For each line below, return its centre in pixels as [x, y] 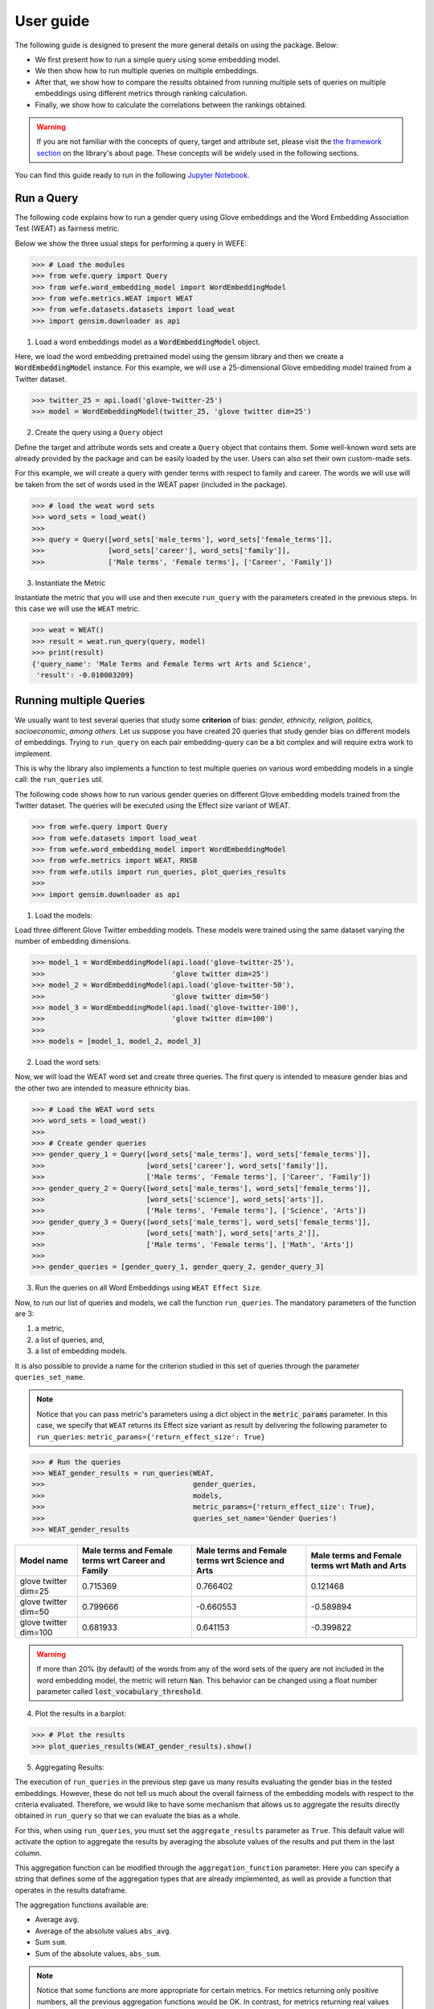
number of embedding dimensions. [73, 941]
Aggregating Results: [70, 1767]
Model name [44, 1561]
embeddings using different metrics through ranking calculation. [141, 93]
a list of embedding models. [81, 1351]
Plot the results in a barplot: [80, 1714]
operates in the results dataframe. [71, 1890]
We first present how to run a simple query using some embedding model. [158, 59]
